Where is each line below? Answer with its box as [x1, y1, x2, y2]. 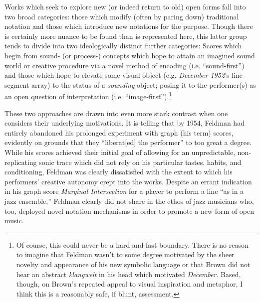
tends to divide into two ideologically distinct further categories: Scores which [4, 40, 242, 51]
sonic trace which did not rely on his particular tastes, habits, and [39, 156, 242, 167]
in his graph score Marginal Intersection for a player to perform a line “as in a [4, 186, 244, 196]
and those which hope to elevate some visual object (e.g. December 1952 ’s [4, 70, 230, 80]
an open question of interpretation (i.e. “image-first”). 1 [4, 90, 172, 101]
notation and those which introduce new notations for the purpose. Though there [4, 21, 253, 31]
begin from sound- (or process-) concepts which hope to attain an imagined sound [4, 50, 255, 60]
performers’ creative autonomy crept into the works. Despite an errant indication [4, 176, 252, 186]
